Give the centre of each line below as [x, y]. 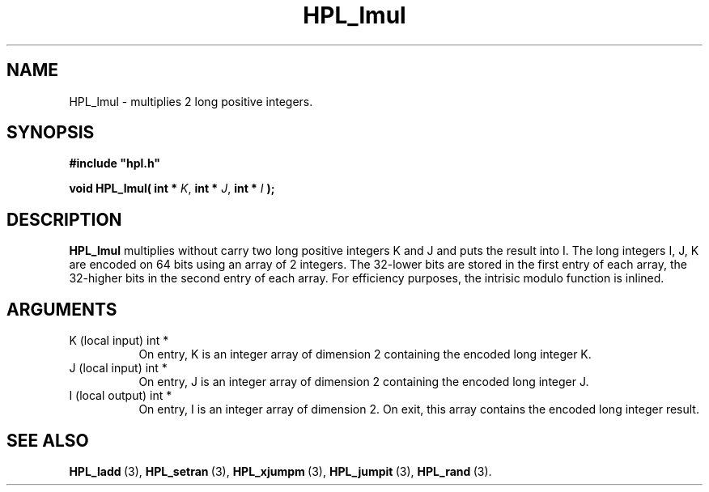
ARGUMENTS [62, 309]
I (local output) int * [121, 396]
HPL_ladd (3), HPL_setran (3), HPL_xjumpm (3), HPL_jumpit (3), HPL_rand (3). [280, 471]
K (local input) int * [119, 341]
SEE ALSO [48, 440]
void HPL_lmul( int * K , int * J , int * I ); [172, 189]
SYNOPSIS [51, 133]
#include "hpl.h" [115, 163]
